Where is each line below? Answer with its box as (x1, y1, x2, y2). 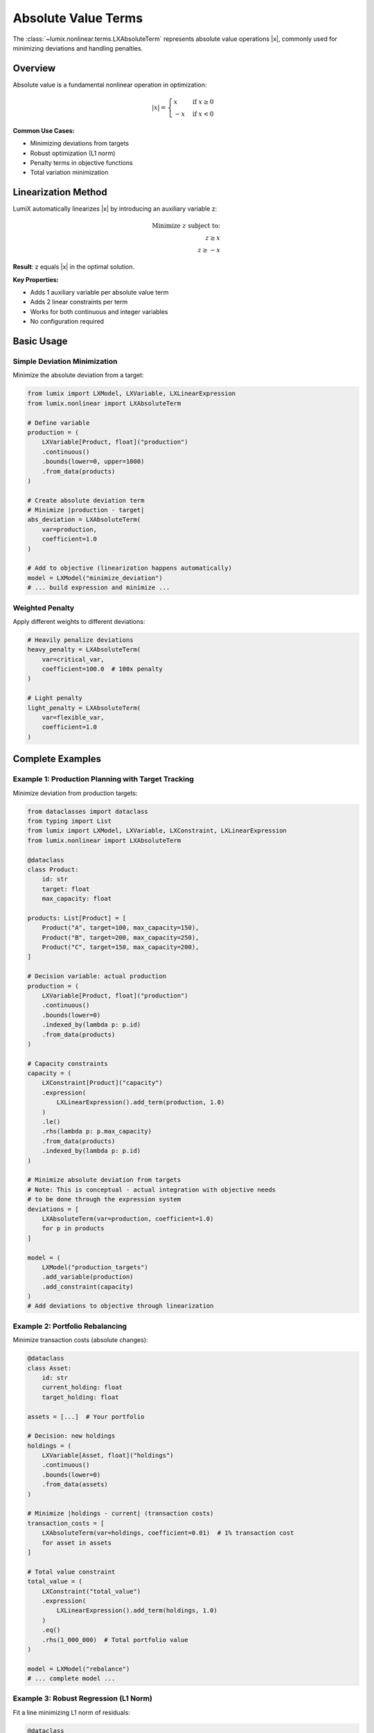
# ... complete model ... (27, 1675, 116, 1682)
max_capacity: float (42, 895, 112, 903)
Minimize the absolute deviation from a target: (12, 371, 145, 379)
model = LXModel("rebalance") (27, 1664, 130, 1673)
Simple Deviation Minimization (12, 357, 118, 367)
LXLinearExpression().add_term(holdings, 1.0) (56, 1607, 217, 1614)
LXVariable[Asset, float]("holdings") (42, 1452, 174, 1459)
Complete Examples (12, 753, 102, 765)
